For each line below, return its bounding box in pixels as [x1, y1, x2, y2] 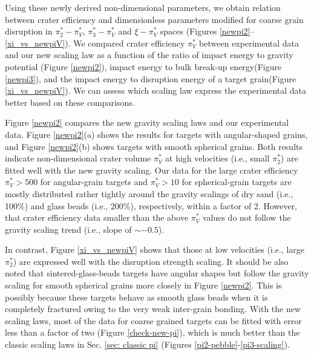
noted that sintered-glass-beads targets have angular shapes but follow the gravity [5, 267, 309, 279]
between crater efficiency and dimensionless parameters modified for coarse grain [5, 13, 304, 25]
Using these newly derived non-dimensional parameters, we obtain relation [5, 1, 281, 13]
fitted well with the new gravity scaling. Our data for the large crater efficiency [5, 163, 298, 176]
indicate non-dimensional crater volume [5, 152, 151, 164]
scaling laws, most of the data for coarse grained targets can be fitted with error [5, 314, 302, 327]
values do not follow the [202, 211, 291, 224]
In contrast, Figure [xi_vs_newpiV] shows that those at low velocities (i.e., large [5, 243, 305, 256]
